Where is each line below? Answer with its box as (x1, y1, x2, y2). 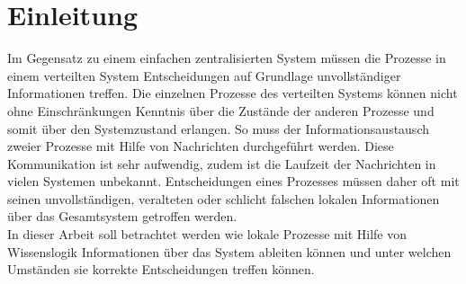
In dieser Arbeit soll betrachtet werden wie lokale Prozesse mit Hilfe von (7, 225, 407, 244)
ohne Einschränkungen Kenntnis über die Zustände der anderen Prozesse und (7, 101, 435, 120)
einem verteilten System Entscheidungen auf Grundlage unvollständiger (7, 66, 401, 84)
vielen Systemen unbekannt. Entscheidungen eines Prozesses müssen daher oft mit (7, 172, 460, 191)
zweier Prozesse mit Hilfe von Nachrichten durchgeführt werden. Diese (7, 137, 394, 155)
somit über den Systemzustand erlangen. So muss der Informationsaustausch (7, 119, 429, 138)
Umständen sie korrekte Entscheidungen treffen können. (7, 260, 315, 279)
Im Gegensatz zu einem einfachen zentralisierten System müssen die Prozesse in (7, 49, 446, 67)
